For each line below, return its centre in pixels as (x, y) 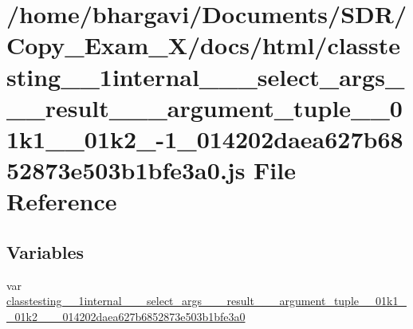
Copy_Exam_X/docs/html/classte (204, 45)
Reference (62, 201)
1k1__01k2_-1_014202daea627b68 (205, 138)
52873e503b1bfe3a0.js (126, 170)
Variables (45, 251)
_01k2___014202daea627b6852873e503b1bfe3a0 (126, 316)
